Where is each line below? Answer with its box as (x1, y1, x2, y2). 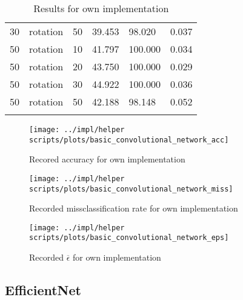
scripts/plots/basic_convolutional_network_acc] (29, 135, 229, 144)
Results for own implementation (33, 1, 169, 15)
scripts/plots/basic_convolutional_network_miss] (29, 184, 233, 193)
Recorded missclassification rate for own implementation (29, 202, 238, 215)
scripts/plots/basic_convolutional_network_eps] (29, 233, 229, 242)
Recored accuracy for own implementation (29, 153, 185, 165)
